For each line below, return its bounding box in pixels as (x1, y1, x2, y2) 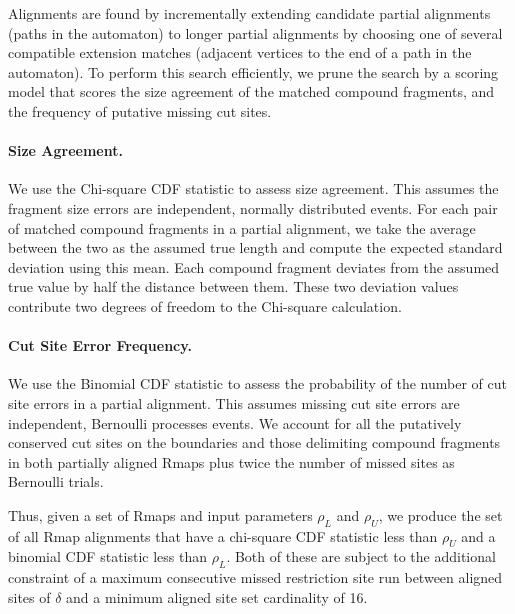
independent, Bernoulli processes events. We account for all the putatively (8, 412, 462, 433)
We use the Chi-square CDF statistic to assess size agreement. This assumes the (8, 178, 499, 199)
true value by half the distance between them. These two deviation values (8, 276, 459, 297)
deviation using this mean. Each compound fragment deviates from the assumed (8, 256, 500, 277)
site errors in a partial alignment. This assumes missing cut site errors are (8, 392, 460, 413)
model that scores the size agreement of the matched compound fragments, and (8, 81, 495, 102)
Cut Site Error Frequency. (8, 335, 192, 356)
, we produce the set (378, 504, 503, 525)
